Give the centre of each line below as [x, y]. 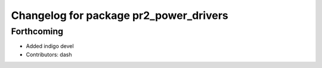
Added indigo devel [50, 46]
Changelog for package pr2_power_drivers [120, 15]
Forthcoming [37, 31]
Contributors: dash [49, 54]
